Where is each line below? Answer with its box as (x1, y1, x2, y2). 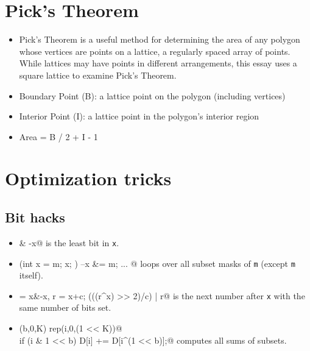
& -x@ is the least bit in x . (19, 236, 119, 249)
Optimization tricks (5, 166, 172, 191)
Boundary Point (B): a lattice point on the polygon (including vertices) (19, 89, 286, 102)
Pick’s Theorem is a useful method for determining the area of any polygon (19, 33, 300, 46)
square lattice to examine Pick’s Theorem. (19, 68, 177, 81)
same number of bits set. (19, 301, 111, 314)
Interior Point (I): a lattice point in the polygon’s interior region (19, 110, 259, 122)
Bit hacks (5, 208, 65, 227)
